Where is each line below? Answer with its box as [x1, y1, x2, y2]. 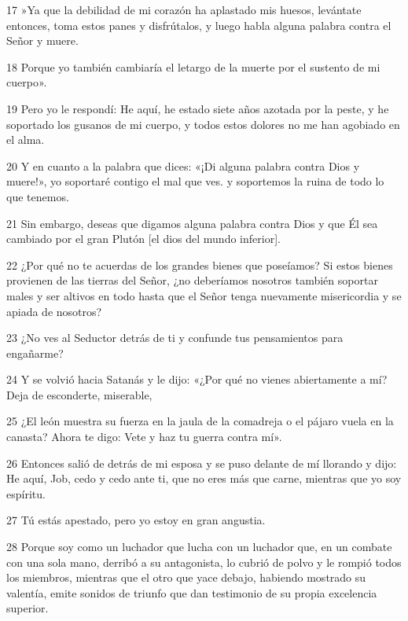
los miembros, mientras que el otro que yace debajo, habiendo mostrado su [6, 569, 366, 586]
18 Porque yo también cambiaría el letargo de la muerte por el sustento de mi [6, 58, 380, 75]
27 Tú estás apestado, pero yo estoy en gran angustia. [6, 512, 266, 528]
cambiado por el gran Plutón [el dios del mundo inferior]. [6, 230, 281, 247]
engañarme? [6, 344, 64, 361]
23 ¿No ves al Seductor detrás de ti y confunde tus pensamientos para [6, 329, 344, 346]
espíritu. [6, 485, 46, 502]
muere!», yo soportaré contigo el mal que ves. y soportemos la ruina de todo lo [6, 173, 384, 189]
